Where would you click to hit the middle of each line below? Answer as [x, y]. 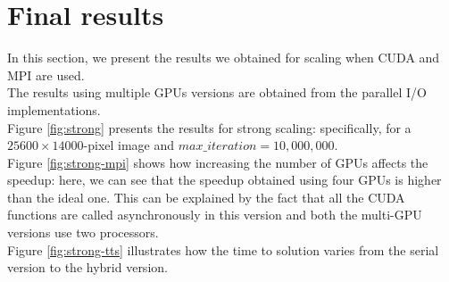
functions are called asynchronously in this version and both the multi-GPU [215, 215]
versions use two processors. [83, 232]
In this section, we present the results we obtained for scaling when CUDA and [224, 58]
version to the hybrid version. [87, 267]
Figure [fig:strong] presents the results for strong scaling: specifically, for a [209, 127]
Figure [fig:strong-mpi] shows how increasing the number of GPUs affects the [218, 162]
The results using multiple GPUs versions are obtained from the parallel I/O [217, 92]
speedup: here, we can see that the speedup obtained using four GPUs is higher [224, 180]
